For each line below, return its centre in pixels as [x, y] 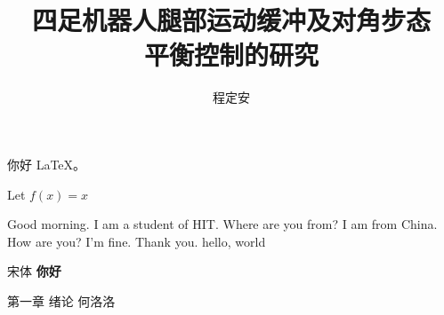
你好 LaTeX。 [47, 164]
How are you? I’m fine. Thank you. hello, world [137, 241]
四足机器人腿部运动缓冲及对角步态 [231, 20]
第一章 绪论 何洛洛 [61, 300]
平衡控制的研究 [231, 55]
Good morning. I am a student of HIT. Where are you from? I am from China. [222, 224]
